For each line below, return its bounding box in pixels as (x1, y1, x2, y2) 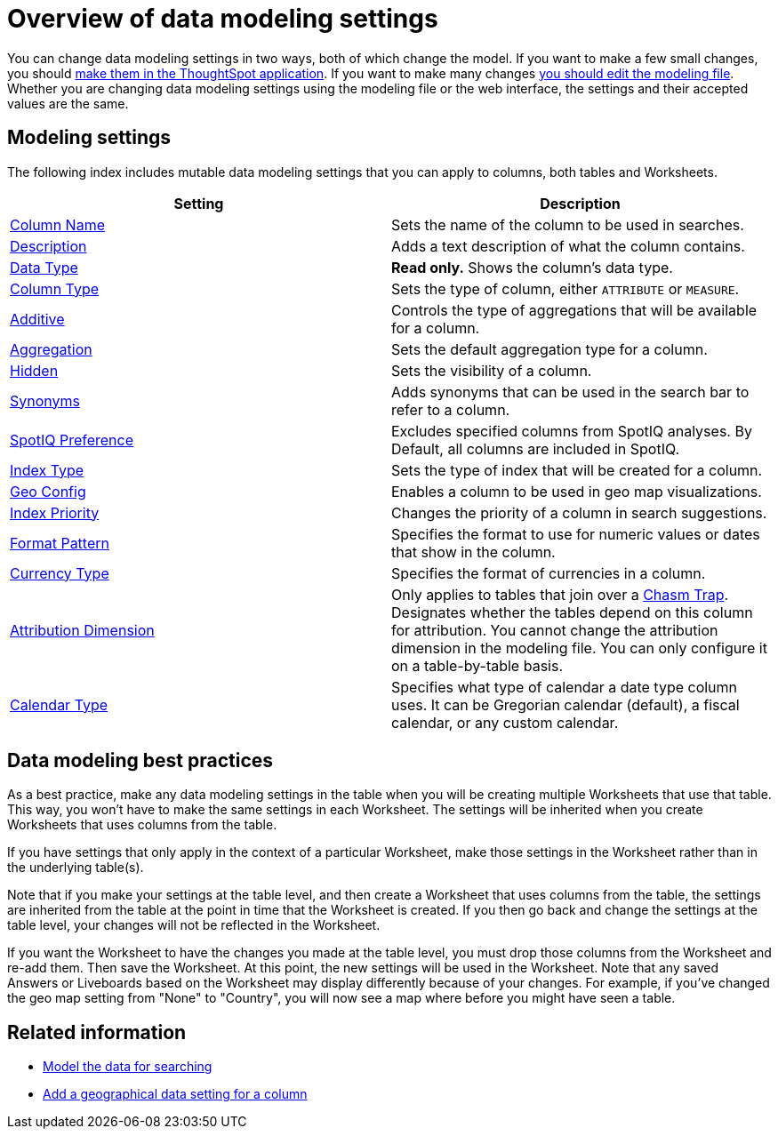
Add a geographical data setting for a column (43, 1086, 308, 1102)
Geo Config (10, 482, 86, 500)
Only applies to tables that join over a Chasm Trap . (391, 585, 729, 604)
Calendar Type (10, 695, 108, 714)
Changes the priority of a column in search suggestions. (391, 503, 767, 522)
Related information (7, 1020, 187, 1044)
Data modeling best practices (7, 749, 274, 772)
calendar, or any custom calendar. (391, 713, 619, 732)
